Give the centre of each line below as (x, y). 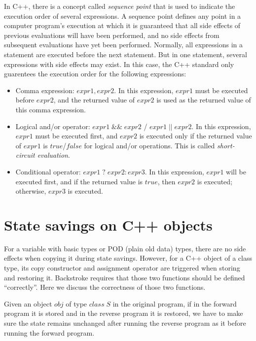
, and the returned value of (94, 100)
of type (76, 303)
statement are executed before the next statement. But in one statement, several (126, 54)
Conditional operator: (48, 171)
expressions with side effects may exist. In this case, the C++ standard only (119, 64)
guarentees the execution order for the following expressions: (95, 74)
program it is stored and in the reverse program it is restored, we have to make (124, 313)
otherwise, (31, 191)
